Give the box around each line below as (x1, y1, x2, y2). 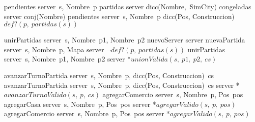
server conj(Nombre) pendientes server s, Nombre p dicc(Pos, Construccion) (4, 11, 235, 21)
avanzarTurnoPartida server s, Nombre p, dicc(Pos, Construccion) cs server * (4, 80, 240, 90)
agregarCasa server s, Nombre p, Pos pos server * (4, 99, 156, 109)
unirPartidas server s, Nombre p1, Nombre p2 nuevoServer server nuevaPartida (4, 35, 245, 45)
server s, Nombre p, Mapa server (4, 44, 104, 54)
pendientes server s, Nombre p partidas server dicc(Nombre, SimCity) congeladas (4, 1, 252, 11)
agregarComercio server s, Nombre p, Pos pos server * (4, 108, 170, 119)
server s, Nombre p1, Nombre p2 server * (4, 54, 131, 64)
